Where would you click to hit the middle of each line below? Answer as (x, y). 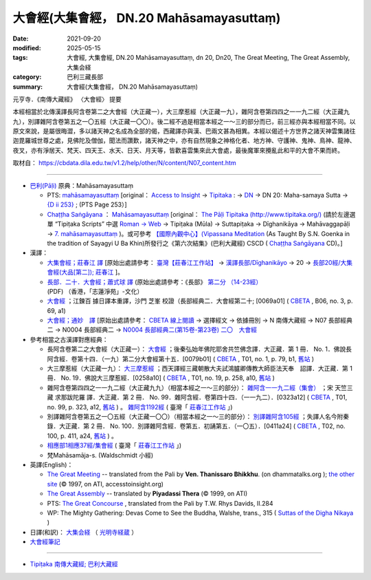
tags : (20, 58)
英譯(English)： (52, 464)
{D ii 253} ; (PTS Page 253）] (87, 205)
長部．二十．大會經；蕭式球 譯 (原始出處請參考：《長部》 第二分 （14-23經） (155, 281)
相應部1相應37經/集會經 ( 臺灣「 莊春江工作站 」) (114, 445)
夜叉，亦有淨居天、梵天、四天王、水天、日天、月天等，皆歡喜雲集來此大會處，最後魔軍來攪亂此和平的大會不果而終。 (178, 150)
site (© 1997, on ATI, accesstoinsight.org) (105, 484)
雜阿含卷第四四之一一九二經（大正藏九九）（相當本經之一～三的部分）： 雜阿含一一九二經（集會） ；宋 (190, 387)
